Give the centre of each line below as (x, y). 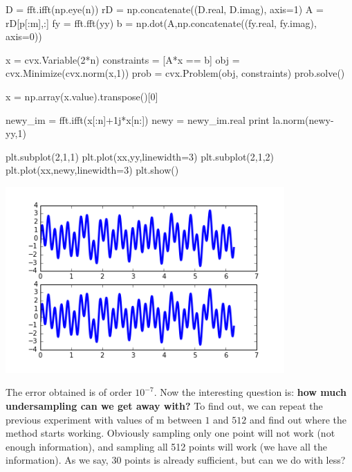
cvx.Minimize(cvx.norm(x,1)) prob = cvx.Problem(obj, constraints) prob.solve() (175, 73)
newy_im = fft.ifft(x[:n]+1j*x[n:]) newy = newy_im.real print (138, 119)
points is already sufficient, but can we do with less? (235, 460)
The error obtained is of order (69, 392)
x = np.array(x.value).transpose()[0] (82, 96)
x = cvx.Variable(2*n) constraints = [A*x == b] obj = (123, 59)
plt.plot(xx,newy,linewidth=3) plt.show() (92, 170)
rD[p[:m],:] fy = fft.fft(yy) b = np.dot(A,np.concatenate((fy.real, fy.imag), (161, 22)
